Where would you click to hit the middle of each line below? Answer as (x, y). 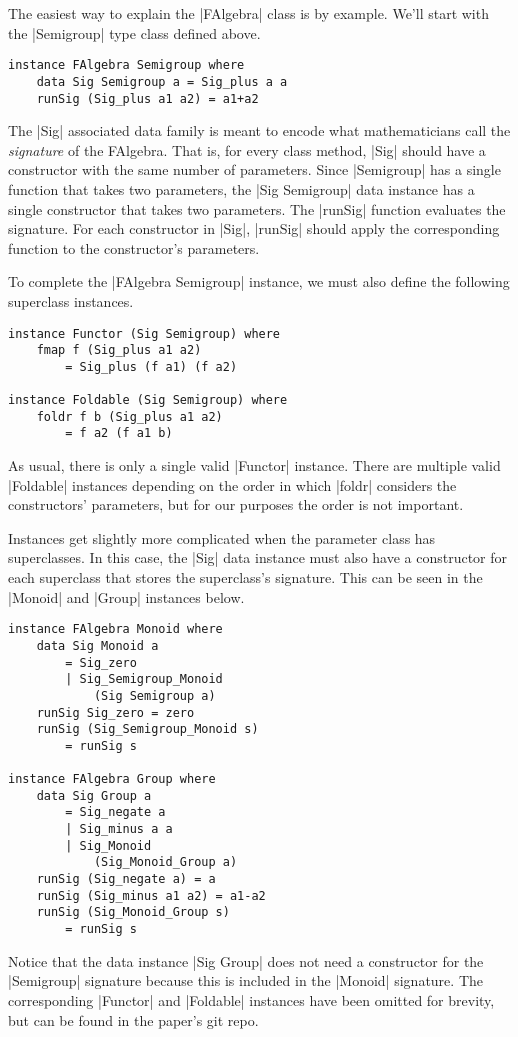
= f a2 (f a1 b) (119, 433)
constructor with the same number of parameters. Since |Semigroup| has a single (254, 169)
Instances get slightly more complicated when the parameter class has (222, 537)
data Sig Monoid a (97, 645)
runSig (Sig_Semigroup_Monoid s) (147, 729)
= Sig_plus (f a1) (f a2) (151, 366)
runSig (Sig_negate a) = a (126, 879)
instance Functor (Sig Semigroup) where (144, 333)
